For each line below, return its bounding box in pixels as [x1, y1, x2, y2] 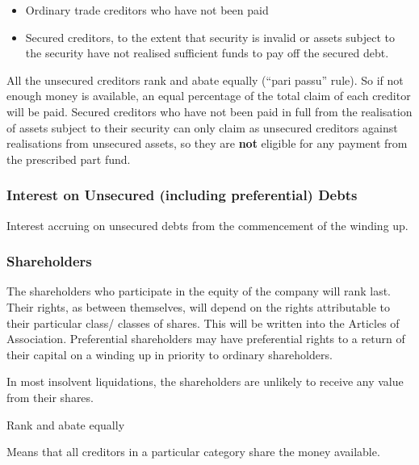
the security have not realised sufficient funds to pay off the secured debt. [25, 44, 389, 61]
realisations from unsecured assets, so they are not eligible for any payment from [6, 135, 408, 152]
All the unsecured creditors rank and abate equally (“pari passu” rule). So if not [6, 71, 404, 88]
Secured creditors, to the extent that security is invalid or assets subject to [25, 28, 396, 45]
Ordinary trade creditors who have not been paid [25, 2, 269, 18]
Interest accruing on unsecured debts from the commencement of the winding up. [6, 216, 409, 233]
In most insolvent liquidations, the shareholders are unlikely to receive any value [6, 373, 404, 390]
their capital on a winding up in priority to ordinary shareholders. [6, 346, 333, 362]
